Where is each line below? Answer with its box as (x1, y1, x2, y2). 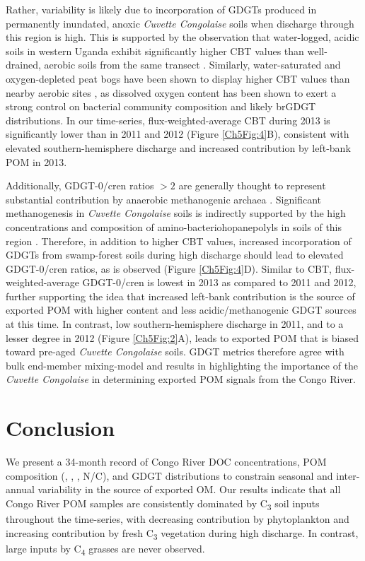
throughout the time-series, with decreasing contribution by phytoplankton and (6, 512, 349, 526)
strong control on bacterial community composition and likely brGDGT (6, 99, 316, 114)
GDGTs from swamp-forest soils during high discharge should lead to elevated (6, 247, 344, 262)
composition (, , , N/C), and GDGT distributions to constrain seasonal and (6, 468, 333, 483)
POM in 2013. (6, 154, 67, 169)
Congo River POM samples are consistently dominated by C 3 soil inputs (6, 495, 320, 512)
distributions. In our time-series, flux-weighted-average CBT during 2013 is (6, 112, 330, 127)
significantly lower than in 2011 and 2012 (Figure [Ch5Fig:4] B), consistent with (6, 126, 349, 141)
